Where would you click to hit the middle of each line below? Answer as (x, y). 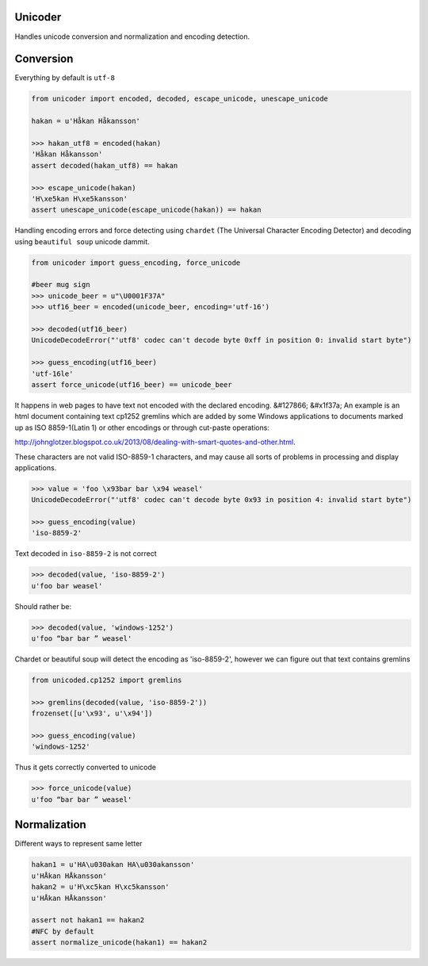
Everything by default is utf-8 (65, 78)
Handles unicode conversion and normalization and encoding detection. (132, 36)
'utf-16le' (52, 374)
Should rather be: (43, 606)
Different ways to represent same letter (78, 844)
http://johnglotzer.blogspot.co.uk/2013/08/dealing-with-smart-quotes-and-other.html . (155, 442)
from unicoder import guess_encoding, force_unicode (136, 263)
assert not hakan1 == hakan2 (88, 920)
